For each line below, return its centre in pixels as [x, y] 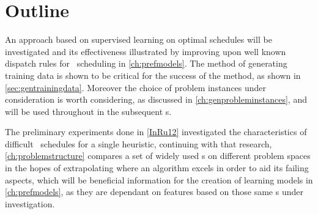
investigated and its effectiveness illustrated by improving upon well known [146, 51]
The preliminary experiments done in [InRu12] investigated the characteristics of [156, 132]
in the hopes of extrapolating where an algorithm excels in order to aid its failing [157, 168]
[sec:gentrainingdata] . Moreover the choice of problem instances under [136, 87]
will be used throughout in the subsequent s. [88, 111]
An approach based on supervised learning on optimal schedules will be [139, 39]
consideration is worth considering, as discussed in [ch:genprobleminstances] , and [156, 99]
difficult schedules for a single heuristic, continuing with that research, [139, 143]
